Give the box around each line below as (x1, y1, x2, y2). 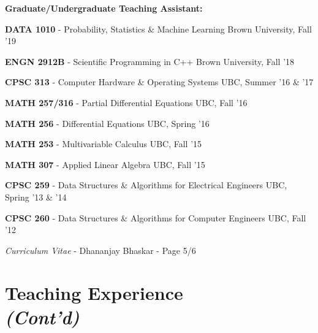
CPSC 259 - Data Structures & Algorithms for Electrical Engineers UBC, (5, 178, 287, 191)
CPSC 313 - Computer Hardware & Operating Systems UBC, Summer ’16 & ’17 (5, 75, 314, 88)
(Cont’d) (5, 304, 80, 329)
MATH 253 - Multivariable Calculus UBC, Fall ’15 (5, 137, 202, 150)
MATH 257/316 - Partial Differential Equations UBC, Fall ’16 (5, 96, 248, 109)
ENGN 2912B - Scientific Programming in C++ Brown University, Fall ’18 (5, 55, 295, 67)
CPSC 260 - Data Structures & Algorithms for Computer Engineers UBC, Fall (5, 211, 306, 224)
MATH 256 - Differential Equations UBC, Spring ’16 (5, 117, 210, 129)
